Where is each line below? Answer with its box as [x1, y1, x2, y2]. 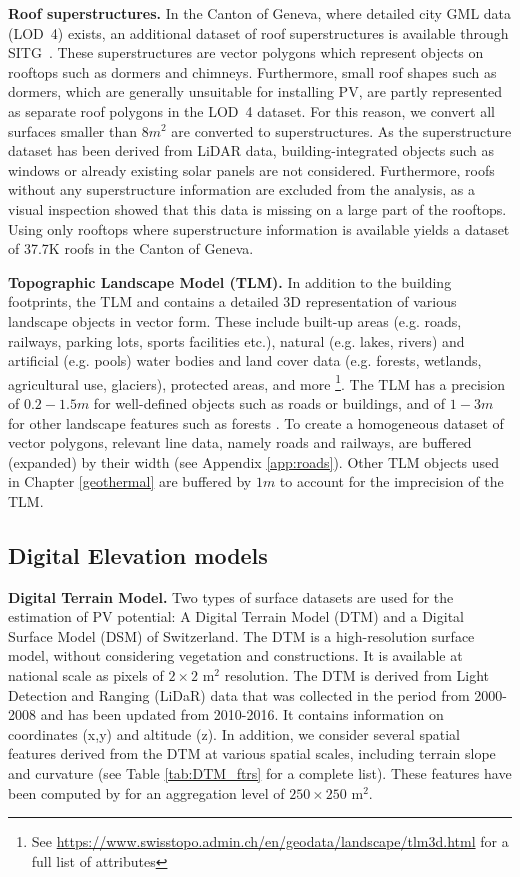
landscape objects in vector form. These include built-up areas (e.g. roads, [8, 310, 462, 331]
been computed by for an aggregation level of [8, 782, 285, 803]
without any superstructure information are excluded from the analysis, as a [8, 179, 475, 200]
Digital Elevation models [8, 539, 268, 570]
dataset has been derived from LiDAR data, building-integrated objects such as [8, 140, 495, 161]
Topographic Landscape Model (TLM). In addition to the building [8, 271, 452, 292]
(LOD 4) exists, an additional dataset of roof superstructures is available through [8, 22, 509, 43]
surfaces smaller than [8, 120, 138, 141]
